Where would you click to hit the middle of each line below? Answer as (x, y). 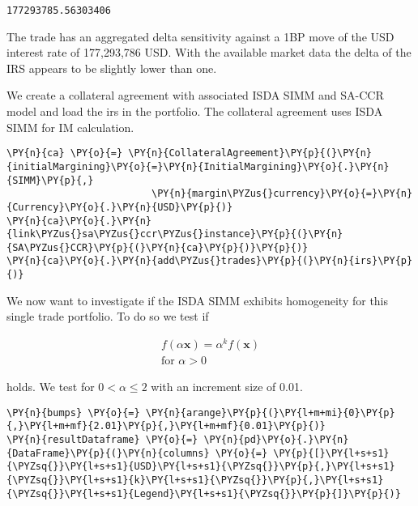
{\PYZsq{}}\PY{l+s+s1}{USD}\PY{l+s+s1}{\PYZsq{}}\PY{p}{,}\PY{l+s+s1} (201, 467)
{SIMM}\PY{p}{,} (50, 180)
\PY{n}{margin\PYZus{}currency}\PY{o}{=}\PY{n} (282, 194)
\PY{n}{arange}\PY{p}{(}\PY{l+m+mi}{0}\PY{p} (270, 412)
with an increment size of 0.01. (227, 387)
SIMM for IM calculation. (70, 127)
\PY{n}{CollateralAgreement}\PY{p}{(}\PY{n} (250, 153)
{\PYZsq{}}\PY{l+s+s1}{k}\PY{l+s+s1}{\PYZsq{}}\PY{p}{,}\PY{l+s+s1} (195, 480)
